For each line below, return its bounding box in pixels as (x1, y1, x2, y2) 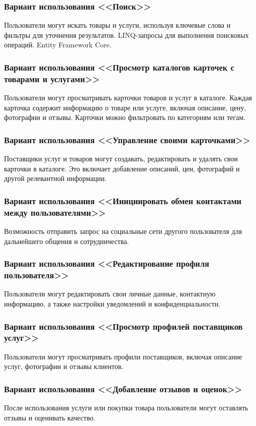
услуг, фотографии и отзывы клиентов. (4, 361, 124, 372)
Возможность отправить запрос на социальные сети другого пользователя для (4, 226, 242, 236)
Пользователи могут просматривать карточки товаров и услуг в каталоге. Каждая (4, 92, 252, 103)
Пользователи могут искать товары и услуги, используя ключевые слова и (4, 20, 231, 30)
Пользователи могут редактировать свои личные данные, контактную (4, 288, 216, 299)
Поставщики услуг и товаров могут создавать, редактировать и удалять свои (4, 153, 238, 164)
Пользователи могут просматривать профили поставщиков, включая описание (4, 351, 242, 361)
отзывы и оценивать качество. (4, 412, 96, 422)
